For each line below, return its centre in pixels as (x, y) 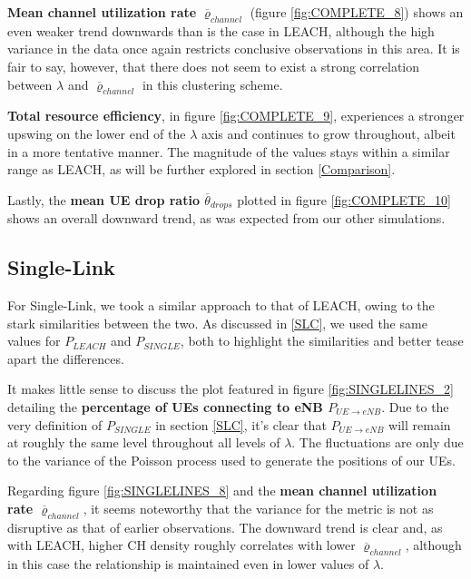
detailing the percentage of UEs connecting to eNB (165, 406)
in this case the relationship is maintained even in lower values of (188, 564)
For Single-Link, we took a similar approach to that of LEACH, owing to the (221, 305)
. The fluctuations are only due (378, 442)
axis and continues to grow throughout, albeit (329, 133)
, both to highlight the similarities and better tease (322, 341)
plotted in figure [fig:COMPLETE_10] (344, 199)
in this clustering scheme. (212, 84)
